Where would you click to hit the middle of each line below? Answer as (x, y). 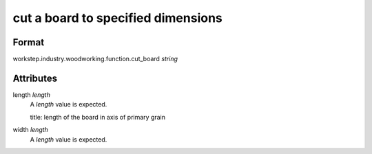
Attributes (35, 78)
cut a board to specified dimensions (118, 18)
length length (32, 95)
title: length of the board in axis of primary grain (97, 117)
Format (29, 42)
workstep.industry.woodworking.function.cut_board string (95, 59)
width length (30, 130)
